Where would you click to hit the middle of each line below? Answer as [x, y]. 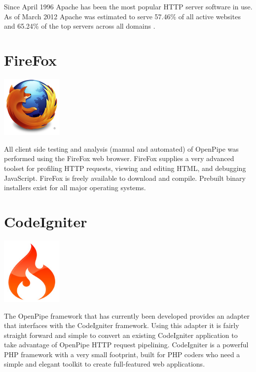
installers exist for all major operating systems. [75, 187]
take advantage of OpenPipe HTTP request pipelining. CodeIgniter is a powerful [126, 345]
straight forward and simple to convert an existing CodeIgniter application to [121, 335]
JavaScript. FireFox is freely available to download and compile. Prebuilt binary [125, 178]
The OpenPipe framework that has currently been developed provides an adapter [127, 315]
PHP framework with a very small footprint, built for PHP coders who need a [122, 354]
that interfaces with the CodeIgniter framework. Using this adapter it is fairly [122, 325]
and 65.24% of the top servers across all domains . [80, 26]
